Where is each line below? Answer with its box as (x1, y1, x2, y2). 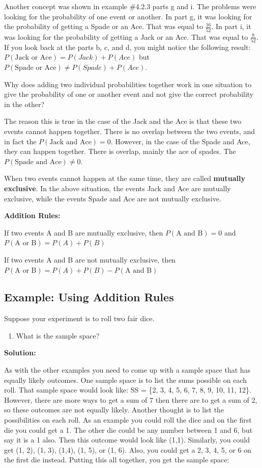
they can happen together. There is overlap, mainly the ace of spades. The (4, 146, 236, 157)
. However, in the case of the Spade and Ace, (110, 136, 250, 146)
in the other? (4, 98, 44, 109)
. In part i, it (211, 21, 251, 32)
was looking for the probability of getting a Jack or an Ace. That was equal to (4, 31, 248, 42)
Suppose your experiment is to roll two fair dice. (4, 313, 155, 324)
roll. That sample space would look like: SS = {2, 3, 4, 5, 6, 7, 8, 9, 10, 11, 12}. (4, 384, 251, 395)
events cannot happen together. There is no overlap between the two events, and (4, 125, 255, 136)
